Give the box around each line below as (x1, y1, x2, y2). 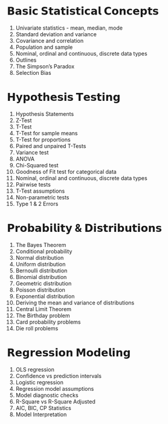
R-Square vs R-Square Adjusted (15, 397, 96, 405)
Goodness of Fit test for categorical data (15, 168, 117, 175)
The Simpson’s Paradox (15, 62, 75, 70)
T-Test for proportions (15, 136, 71, 143)
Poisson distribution (15, 286, 66, 294)
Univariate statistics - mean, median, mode (15, 24, 123, 31)
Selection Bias (15, 69, 51, 76)
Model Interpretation (15, 411, 67, 418)
